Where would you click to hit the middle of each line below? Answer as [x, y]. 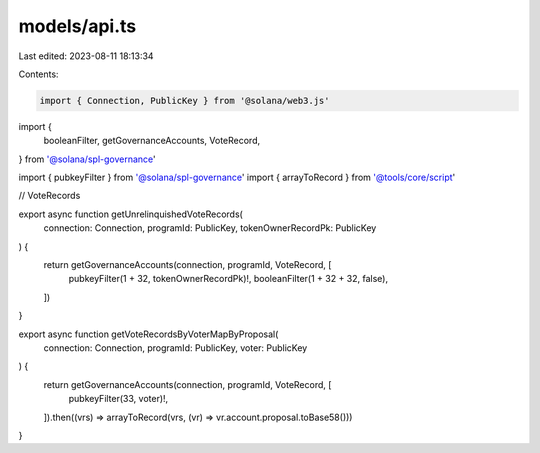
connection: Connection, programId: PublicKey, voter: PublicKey [175, 347]
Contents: [38, 74]
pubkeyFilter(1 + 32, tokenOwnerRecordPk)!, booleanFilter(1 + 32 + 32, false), [228, 279]
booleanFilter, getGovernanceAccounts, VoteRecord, [151, 141]
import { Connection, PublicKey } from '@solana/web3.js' [184, 100]
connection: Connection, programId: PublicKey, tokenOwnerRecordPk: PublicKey [210, 228]
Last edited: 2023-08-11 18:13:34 [86, 56]
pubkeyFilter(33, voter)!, [118, 399]
